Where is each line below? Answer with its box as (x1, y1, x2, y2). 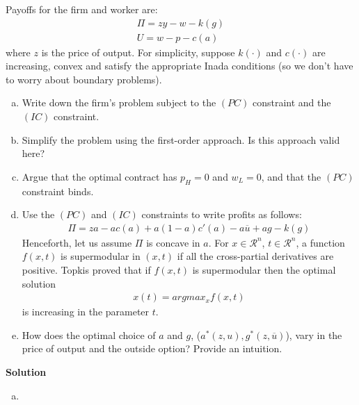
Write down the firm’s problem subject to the (22, 95, 216, 110)
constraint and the (252, 95, 331, 110)
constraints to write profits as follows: (141, 207, 302, 222)
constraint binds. (22, 183, 94, 198)
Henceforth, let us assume (22, 235, 132, 249)
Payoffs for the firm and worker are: (6, 2, 158, 16)
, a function (296, 235, 345, 249)
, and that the (261, 169, 321, 183)
